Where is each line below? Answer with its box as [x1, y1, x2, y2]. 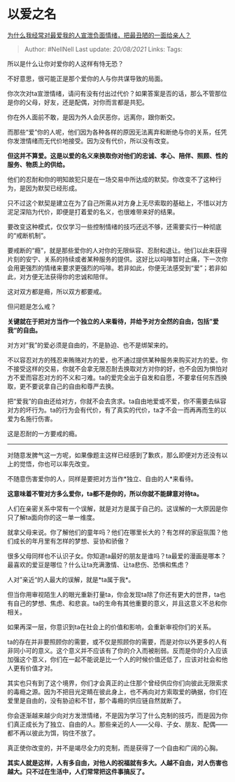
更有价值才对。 [13, 663, 57, 672]
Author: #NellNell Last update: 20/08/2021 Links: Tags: [24, 45, 183, 53]
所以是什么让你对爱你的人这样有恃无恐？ [7, 59, 124, 67]
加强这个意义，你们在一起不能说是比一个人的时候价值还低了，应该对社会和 [7, 655, 222, 663]
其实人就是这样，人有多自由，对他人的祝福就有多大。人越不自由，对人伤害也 [7, 758, 228, 767]
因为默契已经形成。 [25, 184, 81, 192]
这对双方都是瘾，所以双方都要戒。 [7, 287, 106, 295]
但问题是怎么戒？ [7, 302, 57, 311]
